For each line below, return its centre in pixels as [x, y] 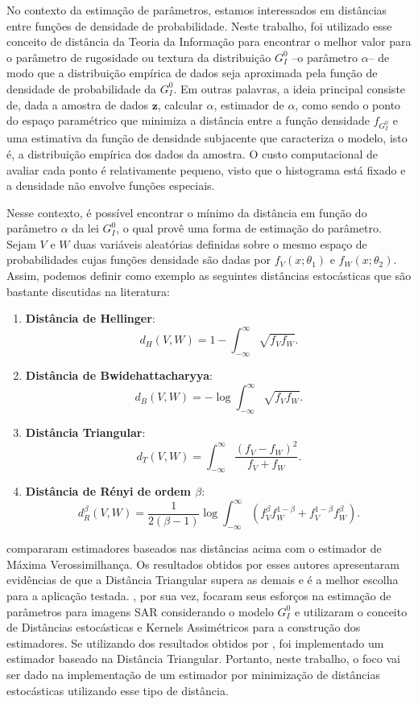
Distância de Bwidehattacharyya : [119, 375]
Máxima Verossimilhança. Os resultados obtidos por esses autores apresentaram [203, 564]
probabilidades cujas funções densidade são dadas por [139, 259]
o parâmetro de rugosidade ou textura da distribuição [139, 57]
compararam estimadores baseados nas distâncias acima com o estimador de [194, 548]
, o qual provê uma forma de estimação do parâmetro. [249, 228]
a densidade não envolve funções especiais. [111, 185]
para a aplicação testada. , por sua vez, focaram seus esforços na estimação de [199, 596]
